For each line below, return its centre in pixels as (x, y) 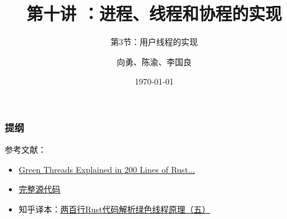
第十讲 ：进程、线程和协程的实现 (154, 13)
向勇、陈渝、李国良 (154, 61)
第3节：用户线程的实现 (154, 42)
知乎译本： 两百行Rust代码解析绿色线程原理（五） (114, 209)
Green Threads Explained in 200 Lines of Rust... (107, 169)
